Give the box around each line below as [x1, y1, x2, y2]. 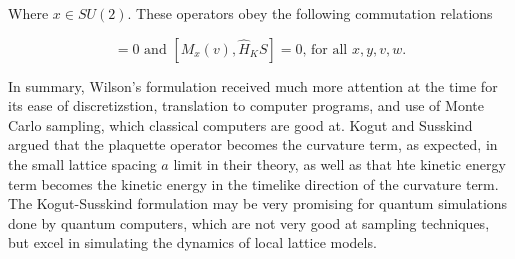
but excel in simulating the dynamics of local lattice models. [8, 232, 377, 253]
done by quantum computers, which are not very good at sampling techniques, [8, 212, 490, 233]
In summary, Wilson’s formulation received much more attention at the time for [8, 75, 498, 96]
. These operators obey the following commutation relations [127, 3, 493, 23]
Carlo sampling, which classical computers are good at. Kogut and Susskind [8, 114, 473, 135]
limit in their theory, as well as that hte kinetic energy [173, 153, 506, 174]
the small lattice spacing [8, 153, 157, 174]
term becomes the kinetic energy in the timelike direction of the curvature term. [8, 173, 499, 194]
